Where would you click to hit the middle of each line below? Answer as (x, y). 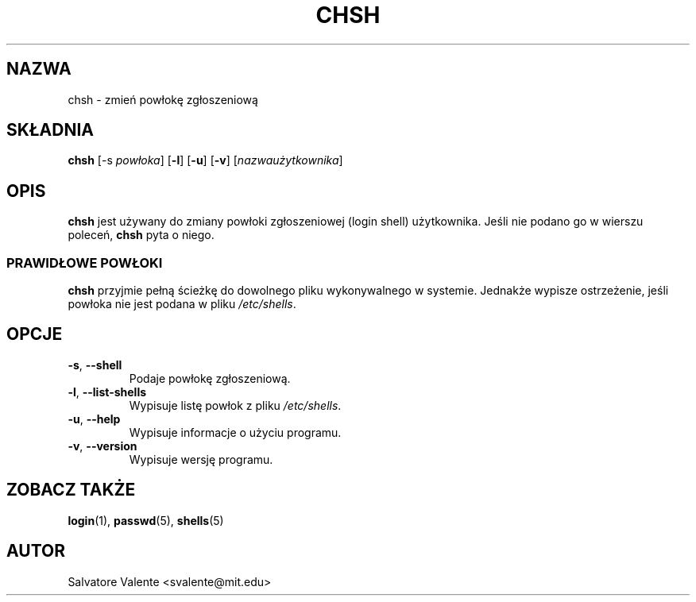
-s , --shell (95, 365)
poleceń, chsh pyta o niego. (141, 235)
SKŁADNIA (50, 130)
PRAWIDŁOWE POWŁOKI (85, 262)
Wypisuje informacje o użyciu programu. (235, 432)
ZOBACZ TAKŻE (71, 490)
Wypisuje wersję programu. (201, 459)
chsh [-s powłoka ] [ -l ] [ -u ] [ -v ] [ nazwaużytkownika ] (205, 160)
